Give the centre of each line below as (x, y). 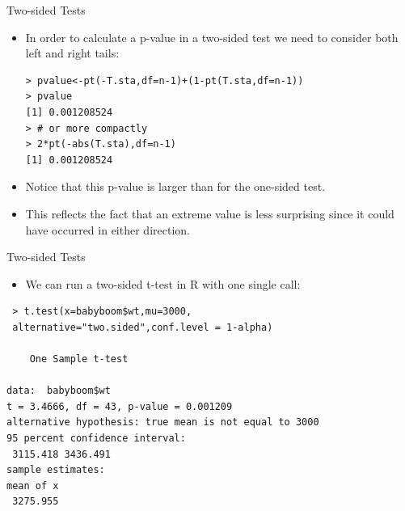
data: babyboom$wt (59, 391)
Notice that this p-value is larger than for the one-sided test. (175, 186)
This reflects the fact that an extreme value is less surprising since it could (210, 213)
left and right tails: (72, 53)
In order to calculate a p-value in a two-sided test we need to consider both (212, 37)
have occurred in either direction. (108, 229)
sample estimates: (56, 470)
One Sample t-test (79, 359)
